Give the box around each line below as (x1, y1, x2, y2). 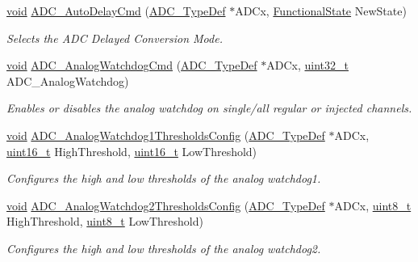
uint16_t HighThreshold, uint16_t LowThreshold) (6, 142, 257, 159)
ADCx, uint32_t (266, 57, 349, 74)
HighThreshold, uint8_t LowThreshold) (6, 213, 203, 230)
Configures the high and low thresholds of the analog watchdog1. (6, 170, 321, 187)
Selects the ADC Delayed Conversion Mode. (6, 29, 223, 46)
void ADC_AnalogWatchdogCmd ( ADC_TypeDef (6, 57, 257, 74)
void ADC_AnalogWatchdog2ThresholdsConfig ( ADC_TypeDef (6, 196, 325, 213)
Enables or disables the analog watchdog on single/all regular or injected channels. (6, 99, 412, 116)
